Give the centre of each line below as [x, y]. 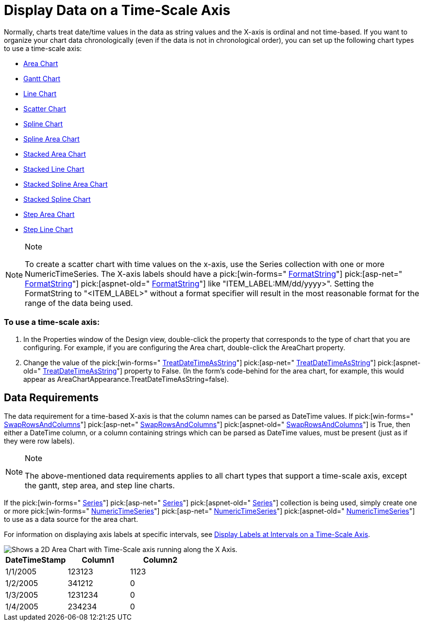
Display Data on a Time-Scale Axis [117, 10]
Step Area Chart [49, 214]
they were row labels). [39, 441]
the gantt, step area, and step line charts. [100, 486]
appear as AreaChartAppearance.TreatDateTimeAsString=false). [126, 379]
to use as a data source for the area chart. [71, 519]
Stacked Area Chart [55, 154]
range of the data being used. [79, 303]
